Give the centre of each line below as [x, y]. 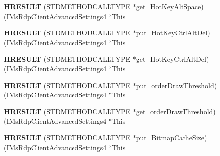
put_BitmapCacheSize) [171, 137]
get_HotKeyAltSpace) [170, 6]
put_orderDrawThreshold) [176, 85]
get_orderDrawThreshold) [176, 111]
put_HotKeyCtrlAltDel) [173, 33]
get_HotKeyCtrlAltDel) [172, 59]
